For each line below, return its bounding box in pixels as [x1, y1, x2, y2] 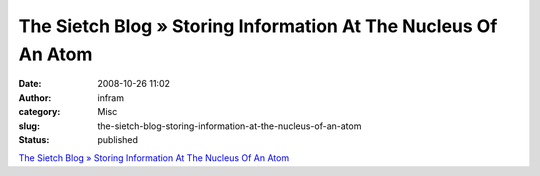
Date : [18, 78, 42, 90]
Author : [18, 91, 52, 104]
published [97, 133, 139, 145]
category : [18, 106, 61, 118]
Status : [18, 133, 50, 145]
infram [97, 91, 125, 104]
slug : [18, 120, 40, 132]
